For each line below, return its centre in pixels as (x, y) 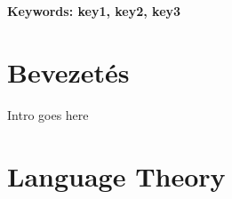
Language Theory (116, 175)
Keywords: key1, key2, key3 (94, 11)
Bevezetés (68, 72)
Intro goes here (48, 114)
